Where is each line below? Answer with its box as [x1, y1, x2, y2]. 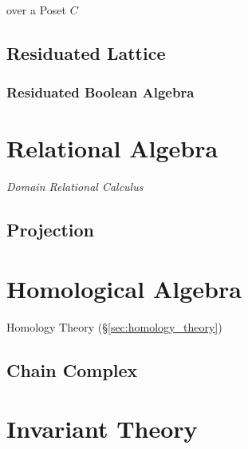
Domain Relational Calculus [6, 178, 144, 195]
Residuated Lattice [6, 40, 166, 65]
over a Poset [6, 2, 66, 18]
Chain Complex [6, 357, 138, 382]
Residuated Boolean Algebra [6, 82, 195, 102]
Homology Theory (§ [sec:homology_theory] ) [6, 318, 222, 335]
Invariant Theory [6, 412, 198, 445]
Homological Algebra [6, 272, 242, 304]
